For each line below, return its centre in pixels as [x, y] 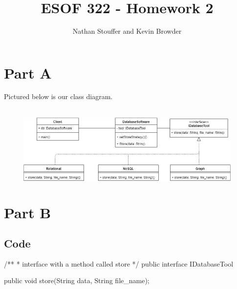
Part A [28, 72]
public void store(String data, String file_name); [77, 280]
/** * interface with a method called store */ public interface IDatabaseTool [119, 264]
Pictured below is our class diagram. [58, 96]
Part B [28, 212]
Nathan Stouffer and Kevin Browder [127, 31]
